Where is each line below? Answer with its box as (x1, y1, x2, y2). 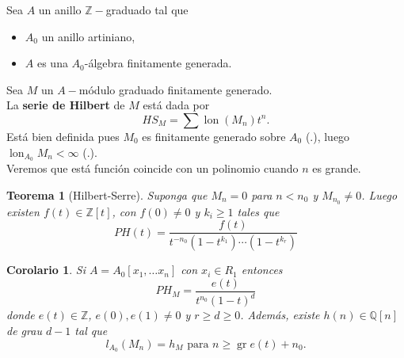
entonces (241, 261, 283, 278)
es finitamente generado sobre (142, 128, 286, 144)
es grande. (312, 160, 361, 177)
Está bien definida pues (6, 128, 120, 144)
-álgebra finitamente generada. (84, 55, 232, 71)
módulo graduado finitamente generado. (78, 81, 273, 97)
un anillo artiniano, (41, 28, 135, 44)
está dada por (143, 97, 210, 113)
